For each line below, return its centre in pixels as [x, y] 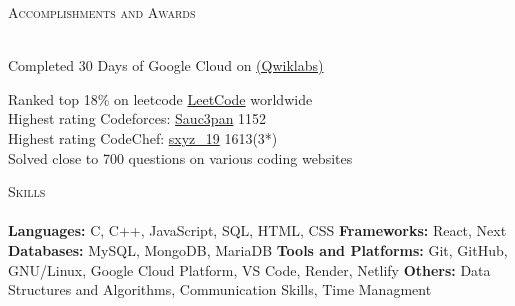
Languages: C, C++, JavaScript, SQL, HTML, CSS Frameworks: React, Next [257, 230]
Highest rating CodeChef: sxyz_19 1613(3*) [143, 137]
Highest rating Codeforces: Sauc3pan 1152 [137, 118]
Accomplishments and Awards [102, 12]
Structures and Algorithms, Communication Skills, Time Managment [220, 289]
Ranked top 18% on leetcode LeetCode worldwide [160, 98]
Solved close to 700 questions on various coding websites [180, 157]
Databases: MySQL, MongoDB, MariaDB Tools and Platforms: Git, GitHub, [258, 249]
